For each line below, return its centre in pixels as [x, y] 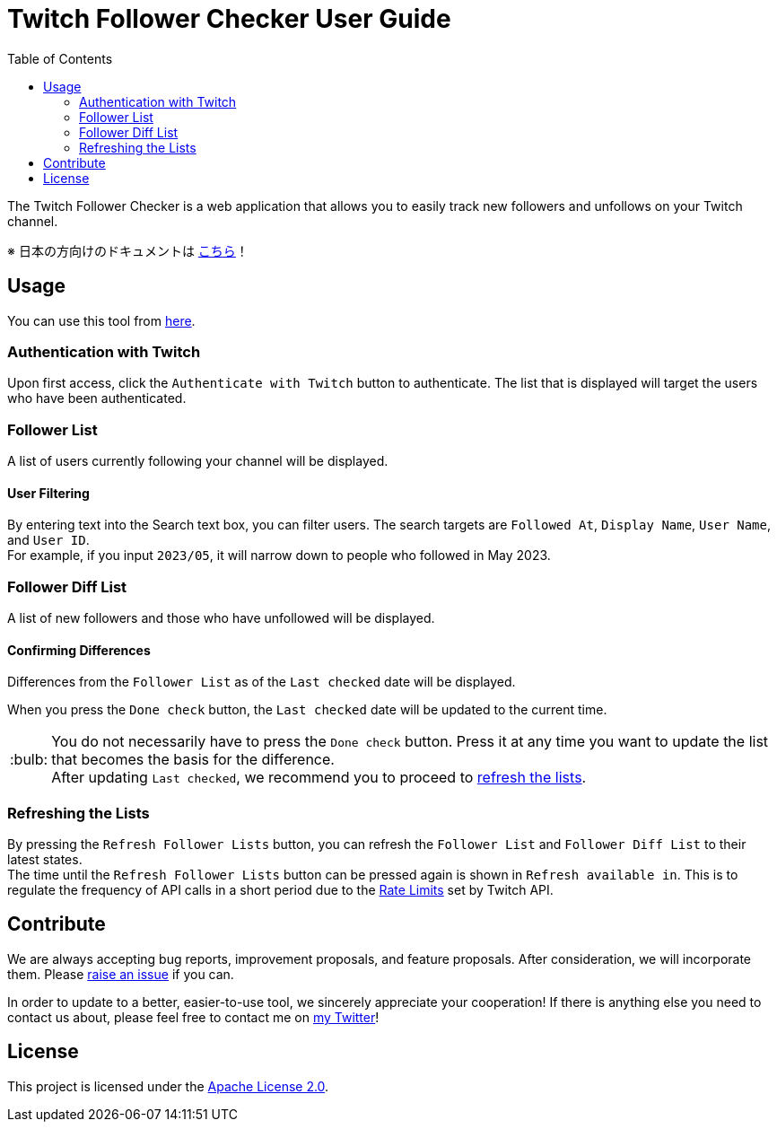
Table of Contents [60, 58]
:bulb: [29, 760]
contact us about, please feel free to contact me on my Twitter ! [193, 1017]
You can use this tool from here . [101, 320]
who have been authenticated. [97, 398]
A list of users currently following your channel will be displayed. [198, 461]
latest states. [45, 860]
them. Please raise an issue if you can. [121, 974]
